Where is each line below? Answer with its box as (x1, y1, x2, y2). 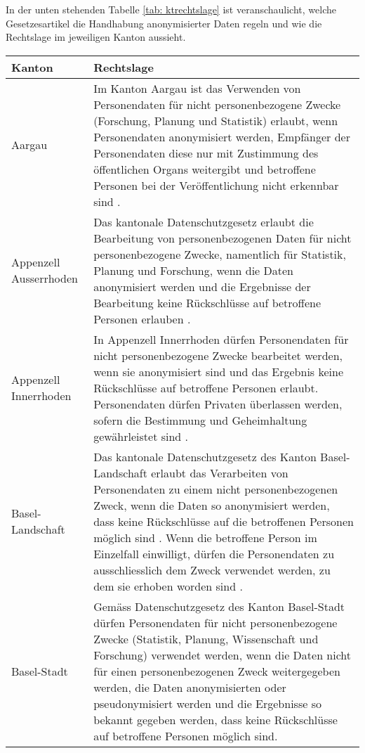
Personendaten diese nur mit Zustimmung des (93, 144, 319, 161)
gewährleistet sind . (93, 427, 189, 444)
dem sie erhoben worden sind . (93, 577, 243, 594)
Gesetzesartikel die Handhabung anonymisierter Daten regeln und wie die (6, 15, 322, 30)
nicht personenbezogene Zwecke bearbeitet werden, (93, 347, 343, 363)
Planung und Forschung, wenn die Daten (93, 262, 293, 278)
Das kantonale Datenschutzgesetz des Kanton (93, 448, 317, 465)
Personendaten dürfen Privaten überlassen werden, (93, 395, 343, 412)
